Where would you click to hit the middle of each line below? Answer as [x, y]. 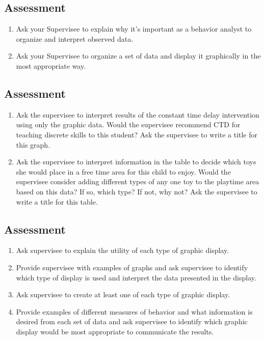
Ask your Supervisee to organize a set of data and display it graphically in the [138, 56]
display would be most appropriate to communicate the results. [115, 331]
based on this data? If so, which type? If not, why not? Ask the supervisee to [137, 191]
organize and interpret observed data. [75, 38]
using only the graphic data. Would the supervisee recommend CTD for [128, 124]
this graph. [33, 144]
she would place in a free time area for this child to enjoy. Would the [123, 171]
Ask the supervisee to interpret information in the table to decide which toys [136, 162]
